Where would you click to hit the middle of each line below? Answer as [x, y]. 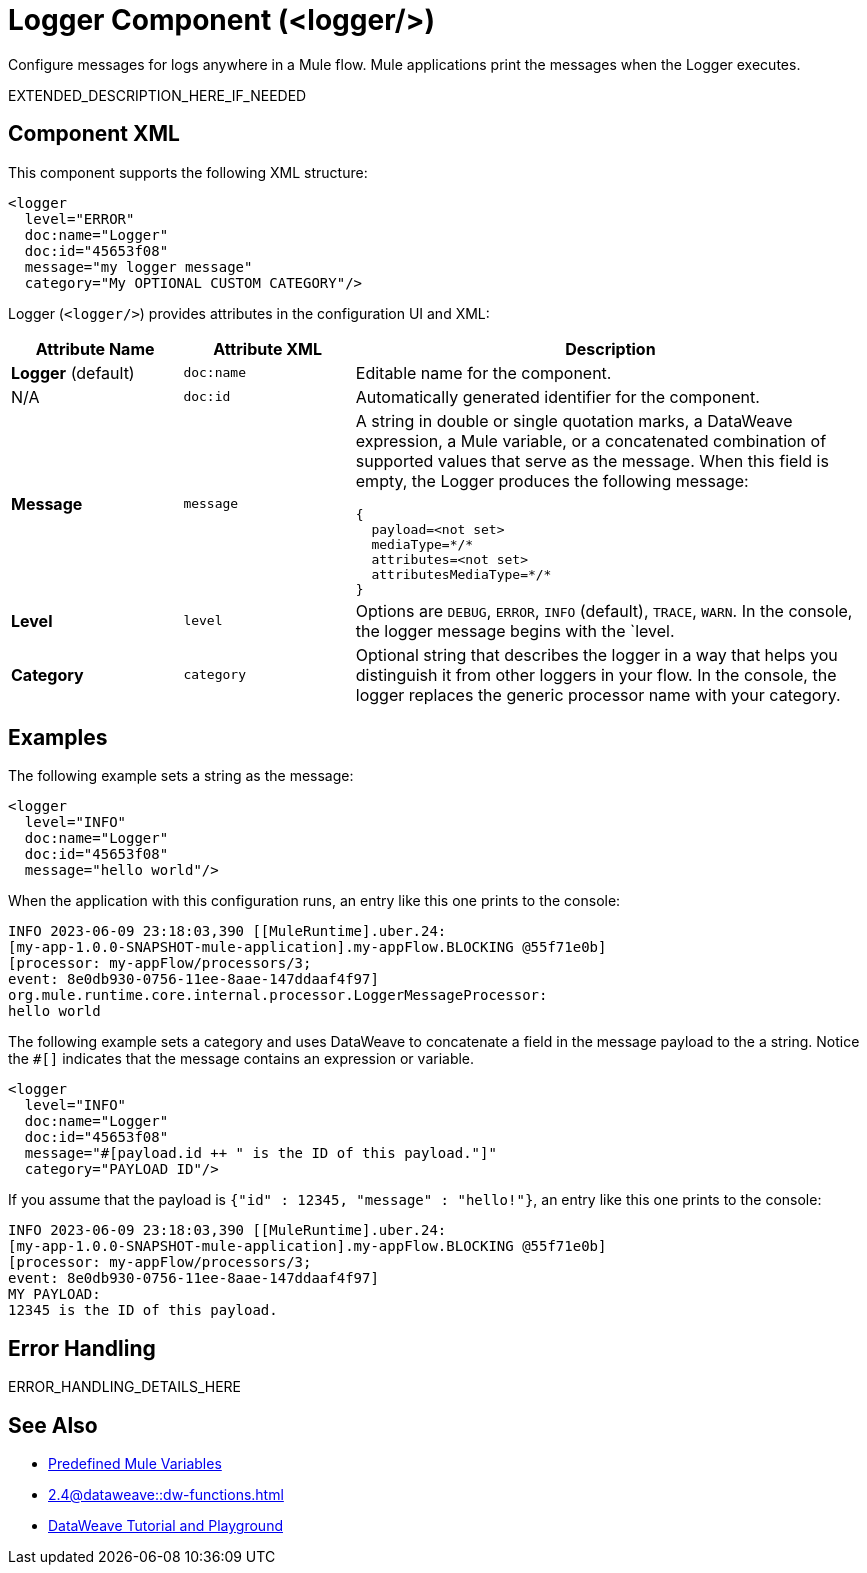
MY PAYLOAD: [54, 1294]
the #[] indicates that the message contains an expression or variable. [241, 1059]
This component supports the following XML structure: [188, 172]
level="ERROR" [79, 218]
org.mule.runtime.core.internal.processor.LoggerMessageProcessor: [278, 995]
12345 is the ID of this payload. [143, 1310]
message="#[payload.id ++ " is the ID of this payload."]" [260, 1153]
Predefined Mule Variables [135, 1464]
